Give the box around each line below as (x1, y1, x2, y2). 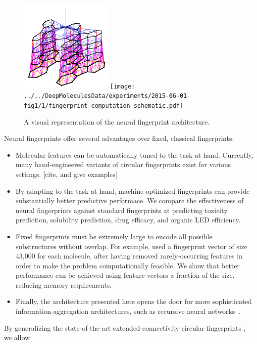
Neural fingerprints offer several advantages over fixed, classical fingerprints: (4, 133, 234, 143)
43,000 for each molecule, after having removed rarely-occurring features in (15, 251, 243, 261)
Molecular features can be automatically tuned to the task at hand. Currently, (15, 149, 254, 160)
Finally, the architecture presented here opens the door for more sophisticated (15, 296, 252, 306)
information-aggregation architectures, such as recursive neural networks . (15, 306, 241, 316)
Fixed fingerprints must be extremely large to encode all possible (15, 231, 212, 241)
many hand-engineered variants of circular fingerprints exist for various (15, 159, 231, 170)
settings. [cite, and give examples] (15, 169, 117, 179)
